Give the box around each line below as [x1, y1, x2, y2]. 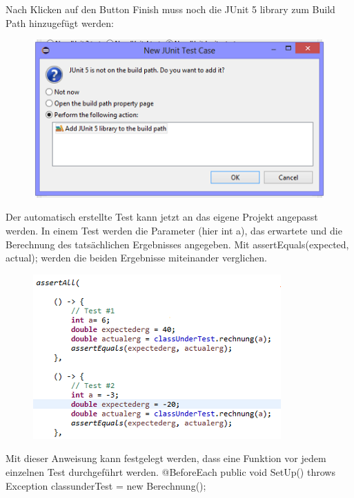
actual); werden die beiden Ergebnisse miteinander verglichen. [6, 250, 267, 265]
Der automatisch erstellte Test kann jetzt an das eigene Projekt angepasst [6, 210, 318, 224]
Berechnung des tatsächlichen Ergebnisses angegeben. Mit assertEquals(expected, [6, 237, 349, 251]
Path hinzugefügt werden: [6, 15, 114, 30]
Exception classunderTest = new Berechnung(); [6, 478, 206, 492]
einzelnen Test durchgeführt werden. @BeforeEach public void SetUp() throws [6, 465, 335, 479]
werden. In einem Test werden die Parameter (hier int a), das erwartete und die [6, 223, 342, 238]
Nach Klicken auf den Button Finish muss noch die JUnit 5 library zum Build [6, 2, 335, 16]
